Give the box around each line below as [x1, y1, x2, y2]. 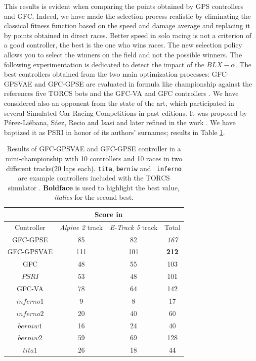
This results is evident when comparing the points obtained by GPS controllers [4, 1, 244, 11]
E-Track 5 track [110, 222, 158, 232]
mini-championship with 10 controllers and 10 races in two [5, 153, 183, 163]
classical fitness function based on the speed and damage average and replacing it [4, 20, 250, 31]
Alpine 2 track [59, 222, 103, 232]
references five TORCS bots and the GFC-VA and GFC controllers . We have [4, 88, 239, 98]
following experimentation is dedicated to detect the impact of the [4, 59, 205, 69]
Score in [94, 209, 123, 219]
